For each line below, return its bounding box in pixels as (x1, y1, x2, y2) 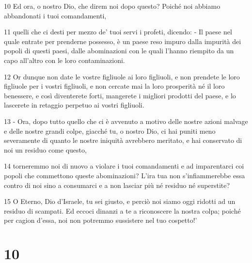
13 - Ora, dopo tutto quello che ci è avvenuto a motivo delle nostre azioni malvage (4, 116, 248, 126)
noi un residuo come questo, (4, 144, 87, 155)
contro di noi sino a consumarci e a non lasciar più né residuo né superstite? (4, 180, 230, 190)
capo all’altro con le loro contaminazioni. (4, 55, 125, 65)
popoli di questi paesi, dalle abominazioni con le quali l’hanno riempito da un (4, 46, 234, 56)
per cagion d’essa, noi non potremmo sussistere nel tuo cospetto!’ (4, 215, 197, 225)
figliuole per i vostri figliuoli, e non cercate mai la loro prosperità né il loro (4, 81, 225, 91)
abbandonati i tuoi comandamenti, (4, 10, 107, 20)
